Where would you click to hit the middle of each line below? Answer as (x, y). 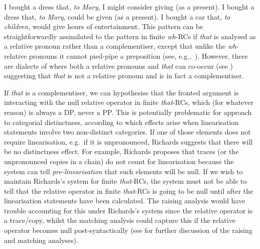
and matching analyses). (41, 240)
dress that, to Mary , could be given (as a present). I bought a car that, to (117, 16)
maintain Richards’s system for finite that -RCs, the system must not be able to (125, 181)
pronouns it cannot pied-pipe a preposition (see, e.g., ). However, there (138, 55)
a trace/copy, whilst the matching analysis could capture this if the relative (120, 220)
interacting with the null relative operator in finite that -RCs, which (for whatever (129, 102)
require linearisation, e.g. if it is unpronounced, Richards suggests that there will (128, 141)
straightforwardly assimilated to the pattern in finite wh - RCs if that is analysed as (130, 36)
